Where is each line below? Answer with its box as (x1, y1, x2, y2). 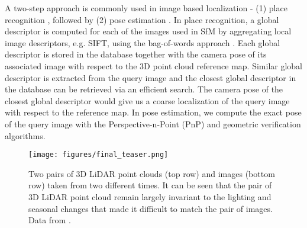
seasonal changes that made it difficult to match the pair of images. (28, 202, 273, 214)
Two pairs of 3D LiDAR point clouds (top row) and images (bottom (28, 167, 275, 179)
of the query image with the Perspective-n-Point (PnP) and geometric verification (5, 117, 301, 130)
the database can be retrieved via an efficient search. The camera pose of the (5, 83, 283, 95)
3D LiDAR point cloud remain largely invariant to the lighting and (28, 190, 272, 203)
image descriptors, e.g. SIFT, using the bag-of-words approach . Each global (5, 36, 280, 49)
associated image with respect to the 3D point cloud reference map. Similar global (5, 59, 303, 72)
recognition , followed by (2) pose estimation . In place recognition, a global (5, 13, 279, 25)
